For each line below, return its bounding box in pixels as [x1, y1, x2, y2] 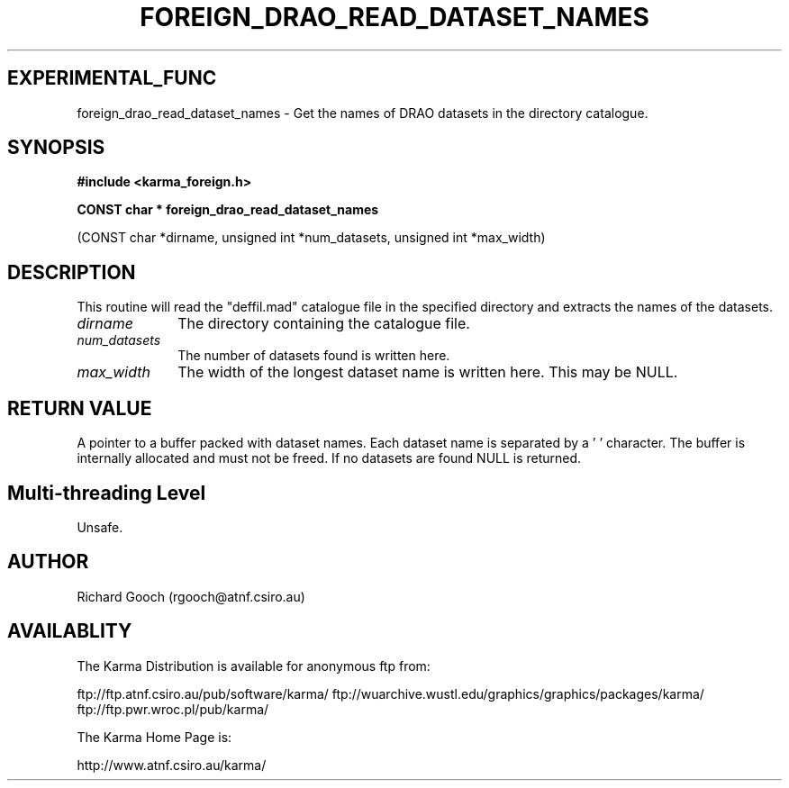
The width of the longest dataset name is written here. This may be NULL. [177, 363, 678, 382]
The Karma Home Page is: [77, 729, 232, 745]
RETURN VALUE [7, 396, 152, 420]
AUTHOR [7, 550, 89, 574]
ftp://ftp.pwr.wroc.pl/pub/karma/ [77, 701, 269, 717]
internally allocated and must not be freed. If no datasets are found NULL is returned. [77, 450, 582, 466]
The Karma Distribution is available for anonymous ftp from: [77, 657, 431, 674]
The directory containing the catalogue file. [177, 314, 470, 333]
